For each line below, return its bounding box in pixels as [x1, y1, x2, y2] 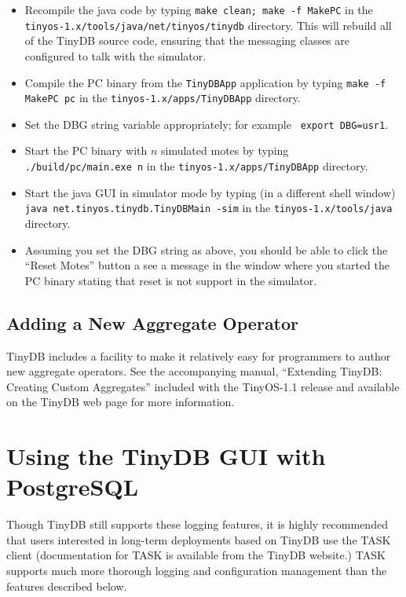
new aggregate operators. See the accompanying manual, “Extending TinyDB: [6, 363, 382, 379]
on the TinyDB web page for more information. [6, 394, 235, 410]
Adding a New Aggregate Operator [6, 310, 299, 335]
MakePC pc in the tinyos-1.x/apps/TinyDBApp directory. [24, 90, 301, 106]
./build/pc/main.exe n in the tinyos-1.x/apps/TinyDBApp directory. [24, 158, 368, 174]
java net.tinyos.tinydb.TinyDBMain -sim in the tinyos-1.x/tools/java [24, 200, 393, 216]
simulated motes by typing [161, 142, 289, 159]
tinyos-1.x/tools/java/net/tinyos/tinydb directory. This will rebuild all [24, 16, 392, 33]
